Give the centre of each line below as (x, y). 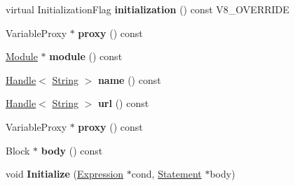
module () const (86, 56)
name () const (129, 79)
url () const (123, 103)
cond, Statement (166, 174)
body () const (72, 150)
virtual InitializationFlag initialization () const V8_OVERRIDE (147, 9)
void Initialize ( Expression (65, 174)
